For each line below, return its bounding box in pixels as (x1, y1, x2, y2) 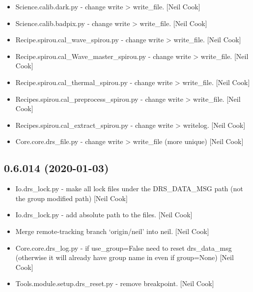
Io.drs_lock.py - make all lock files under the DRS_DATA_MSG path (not (15, 183, 243, 194)
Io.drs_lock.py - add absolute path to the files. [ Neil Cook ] (15, 209, 193, 220)
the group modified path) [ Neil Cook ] (15, 193, 128, 203)
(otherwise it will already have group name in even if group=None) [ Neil (15, 252, 234, 263)
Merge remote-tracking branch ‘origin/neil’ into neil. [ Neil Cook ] (15, 226, 209, 236)
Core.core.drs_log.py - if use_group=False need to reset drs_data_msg (15, 242, 232, 253)
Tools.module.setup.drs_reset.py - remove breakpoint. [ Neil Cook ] (15, 278, 214, 289)
